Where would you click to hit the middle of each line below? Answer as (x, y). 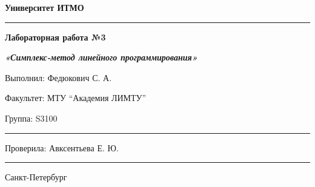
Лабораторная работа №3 (55, 37)
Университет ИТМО (45, 7)
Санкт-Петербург (36, 177)
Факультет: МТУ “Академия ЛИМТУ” (76, 98)
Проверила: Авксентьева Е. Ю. (62, 147)
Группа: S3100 (31, 118)
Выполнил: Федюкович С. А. (58, 77)
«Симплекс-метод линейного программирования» (101, 57)
